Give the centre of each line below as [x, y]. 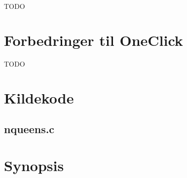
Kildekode [39, 97]
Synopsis [34, 165]
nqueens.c [29, 129]
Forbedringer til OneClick [93, 40]
